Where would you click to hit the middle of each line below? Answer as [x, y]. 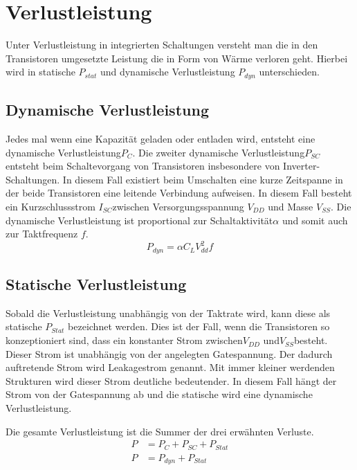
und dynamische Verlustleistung [167, 72]
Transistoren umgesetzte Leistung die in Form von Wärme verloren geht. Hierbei [177, 58]
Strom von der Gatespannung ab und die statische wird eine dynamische [159, 394]
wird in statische [40, 72]
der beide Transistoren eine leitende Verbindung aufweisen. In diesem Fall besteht [179, 193]
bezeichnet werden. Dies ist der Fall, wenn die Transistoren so [199, 326]
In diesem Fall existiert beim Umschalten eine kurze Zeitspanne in [203, 179]
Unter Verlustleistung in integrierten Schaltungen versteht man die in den [162, 45]
